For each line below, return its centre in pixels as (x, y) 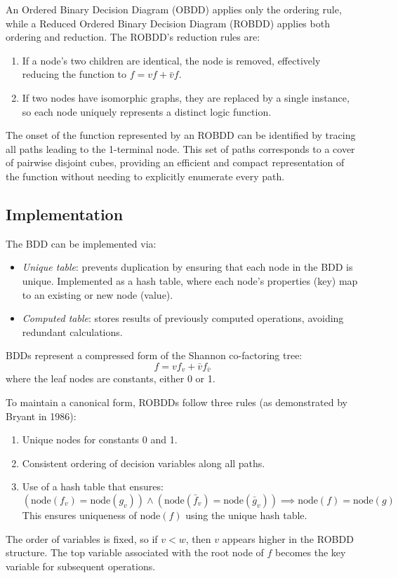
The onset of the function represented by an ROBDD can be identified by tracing (181, 135)
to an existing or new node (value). (98, 294)
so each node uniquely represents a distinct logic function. (147, 111)
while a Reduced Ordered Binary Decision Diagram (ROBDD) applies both (168, 23)
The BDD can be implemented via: (81, 243)
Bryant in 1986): (41, 416)
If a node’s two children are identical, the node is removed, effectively (171, 60)
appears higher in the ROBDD (288, 538)
